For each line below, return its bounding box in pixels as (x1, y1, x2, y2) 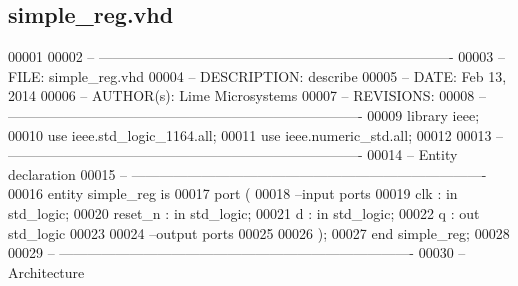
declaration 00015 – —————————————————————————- (8, 163, 487, 184)
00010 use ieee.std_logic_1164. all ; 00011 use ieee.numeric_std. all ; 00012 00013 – (8, 124, 504, 145)
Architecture (8, 261, 85, 282)
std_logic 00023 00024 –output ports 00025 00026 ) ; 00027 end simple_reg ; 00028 (8, 222, 510, 243)
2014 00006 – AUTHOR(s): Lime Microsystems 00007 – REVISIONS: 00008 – (8, 85, 486, 106)
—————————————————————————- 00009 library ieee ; (8, 104, 480, 125)
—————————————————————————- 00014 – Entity (8, 144, 458, 165)
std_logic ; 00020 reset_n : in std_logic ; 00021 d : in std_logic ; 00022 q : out (8, 202, 480, 223)
